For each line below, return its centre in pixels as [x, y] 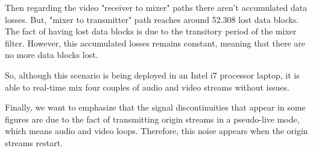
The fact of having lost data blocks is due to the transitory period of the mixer [151, 31]
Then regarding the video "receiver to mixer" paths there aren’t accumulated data [156, 7]
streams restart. [34, 142]
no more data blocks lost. [52, 55]
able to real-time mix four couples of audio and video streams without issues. [147, 87]
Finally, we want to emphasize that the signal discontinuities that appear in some [155, 107]
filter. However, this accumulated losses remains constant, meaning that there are [155, 43]
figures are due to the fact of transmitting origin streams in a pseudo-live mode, [152, 119]
